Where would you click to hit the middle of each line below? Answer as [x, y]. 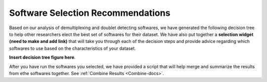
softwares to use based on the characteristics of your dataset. [72, 48]
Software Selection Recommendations [90, 13]
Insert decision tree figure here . [43, 57]
